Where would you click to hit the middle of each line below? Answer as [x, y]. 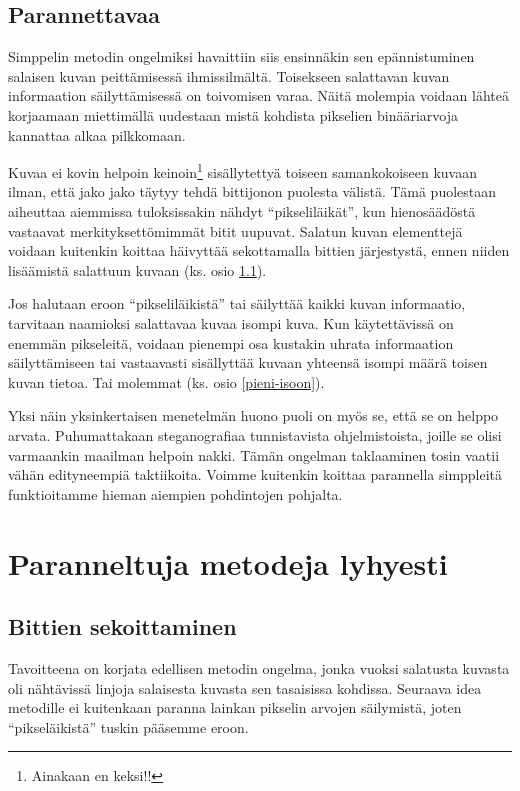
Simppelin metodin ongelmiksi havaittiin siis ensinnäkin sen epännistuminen [241, 56]
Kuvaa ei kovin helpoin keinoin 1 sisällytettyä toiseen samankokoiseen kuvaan [243, 170]
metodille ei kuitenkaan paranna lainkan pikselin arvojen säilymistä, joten [235, 707]
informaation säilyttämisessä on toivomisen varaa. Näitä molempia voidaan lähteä [258, 95]
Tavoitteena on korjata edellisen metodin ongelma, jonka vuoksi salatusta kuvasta [259, 667]
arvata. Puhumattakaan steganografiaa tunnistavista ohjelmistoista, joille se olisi [255, 434]
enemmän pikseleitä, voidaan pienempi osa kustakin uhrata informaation [231, 342]
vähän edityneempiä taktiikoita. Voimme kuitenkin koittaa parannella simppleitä [255, 474]
